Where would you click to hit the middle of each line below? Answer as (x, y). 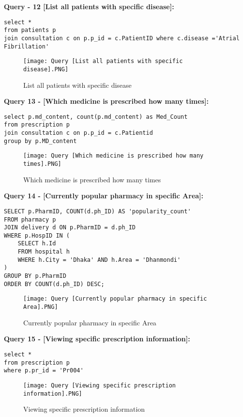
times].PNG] (42, 164)
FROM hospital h (44, 252)
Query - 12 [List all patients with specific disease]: (89, 6)
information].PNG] (53, 393)
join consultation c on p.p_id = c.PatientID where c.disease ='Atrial (122, 38)
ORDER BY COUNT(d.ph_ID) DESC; (54, 284)
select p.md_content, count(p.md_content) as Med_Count (96, 117)
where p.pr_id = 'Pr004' (44, 371)
